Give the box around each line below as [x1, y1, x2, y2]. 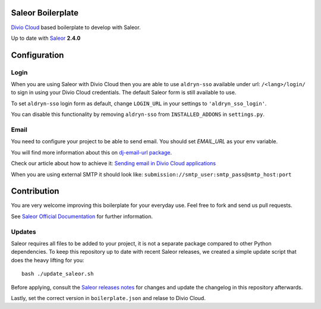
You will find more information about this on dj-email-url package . [11, 149, 172, 156]
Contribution [11, 186, 59, 196]
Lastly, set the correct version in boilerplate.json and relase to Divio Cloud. [11, 294, 206, 301]
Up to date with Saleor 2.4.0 [11, 34, 81, 42]
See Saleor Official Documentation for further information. [11, 213, 153, 220]
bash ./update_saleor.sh [21, 270, 94, 278]
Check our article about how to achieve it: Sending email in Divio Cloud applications [11, 160, 216, 167]
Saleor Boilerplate [11, 8, 79, 18]
